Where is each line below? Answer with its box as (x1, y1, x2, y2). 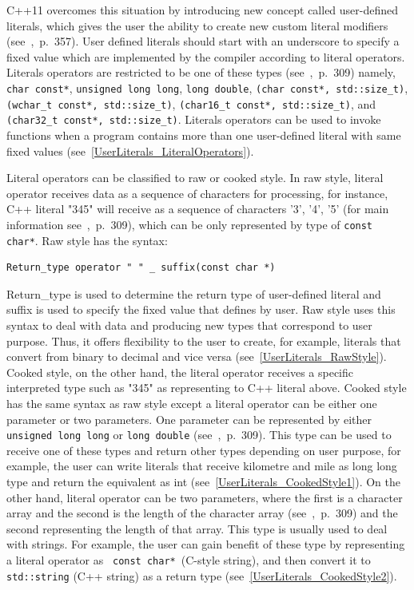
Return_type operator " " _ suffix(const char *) (6, 262, 276, 274)
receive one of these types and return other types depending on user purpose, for (6, 442, 401, 458)
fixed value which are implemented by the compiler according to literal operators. (6, 48, 405, 65)
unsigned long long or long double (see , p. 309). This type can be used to (6, 426, 392, 443)
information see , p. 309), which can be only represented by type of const (6, 216, 373, 232)
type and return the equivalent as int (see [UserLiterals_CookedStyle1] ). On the (6, 473, 401, 490)
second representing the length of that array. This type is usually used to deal (6, 520, 388, 537)
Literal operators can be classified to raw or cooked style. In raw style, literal (6, 169, 384, 186)
